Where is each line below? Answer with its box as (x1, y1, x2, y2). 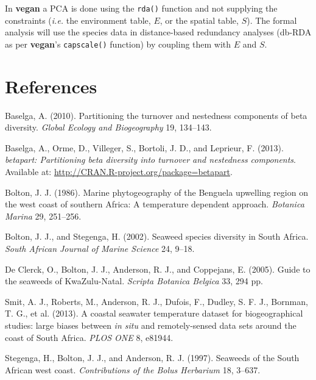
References (5, 73, 97, 98)
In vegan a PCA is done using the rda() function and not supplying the (5, 2, 278, 14)
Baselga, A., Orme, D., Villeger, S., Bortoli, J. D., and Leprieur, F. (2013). (5, 141, 284, 154)
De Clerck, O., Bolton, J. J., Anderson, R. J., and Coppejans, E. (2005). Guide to (5, 262, 311, 275)
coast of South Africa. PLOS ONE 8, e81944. (5, 331, 174, 343)
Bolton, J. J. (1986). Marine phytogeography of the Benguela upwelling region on (5, 185, 308, 198)
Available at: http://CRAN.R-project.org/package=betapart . (5, 165, 233, 177)
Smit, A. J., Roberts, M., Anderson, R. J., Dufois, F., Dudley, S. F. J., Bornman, (5, 295, 308, 307)
